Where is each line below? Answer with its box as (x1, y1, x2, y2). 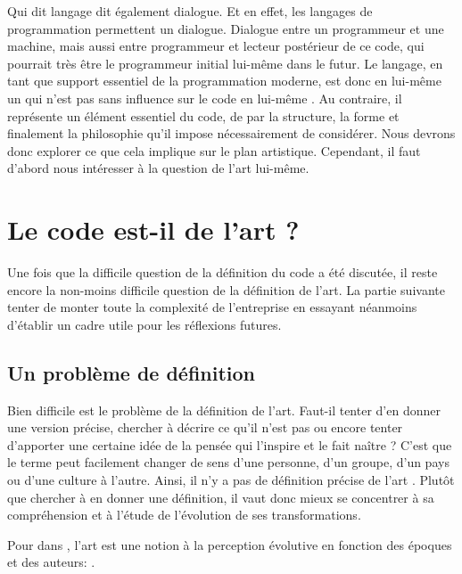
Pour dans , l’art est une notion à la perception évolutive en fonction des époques (7, 535, 452, 553)
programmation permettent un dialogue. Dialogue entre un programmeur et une (7, 19, 444, 37)
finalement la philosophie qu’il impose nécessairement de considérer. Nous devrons (7, 124, 456, 143)
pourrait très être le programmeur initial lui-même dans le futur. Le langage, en (7, 53, 443, 72)
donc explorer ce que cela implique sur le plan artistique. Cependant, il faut (7, 141, 421, 160)
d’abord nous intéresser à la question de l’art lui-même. (7, 159, 309, 177)
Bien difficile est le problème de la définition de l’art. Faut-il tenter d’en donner (7, 400, 441, 419)
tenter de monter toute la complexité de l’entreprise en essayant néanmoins (7, 298, 417, 316)
